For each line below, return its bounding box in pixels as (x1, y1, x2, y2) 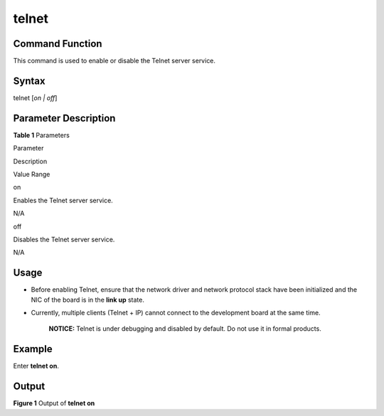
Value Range (13, 170, 50, 179)
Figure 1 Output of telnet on (13, 399, 95, 407)
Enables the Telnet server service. (13, 196, 113, 204)
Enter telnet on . (13, 362, 60, 371)
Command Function (13, 38, 102, 50)
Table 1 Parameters (13, 131, 70, 139)
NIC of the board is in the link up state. (31, 295, 145, 304)
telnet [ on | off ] (13, 93, 58, 102)
